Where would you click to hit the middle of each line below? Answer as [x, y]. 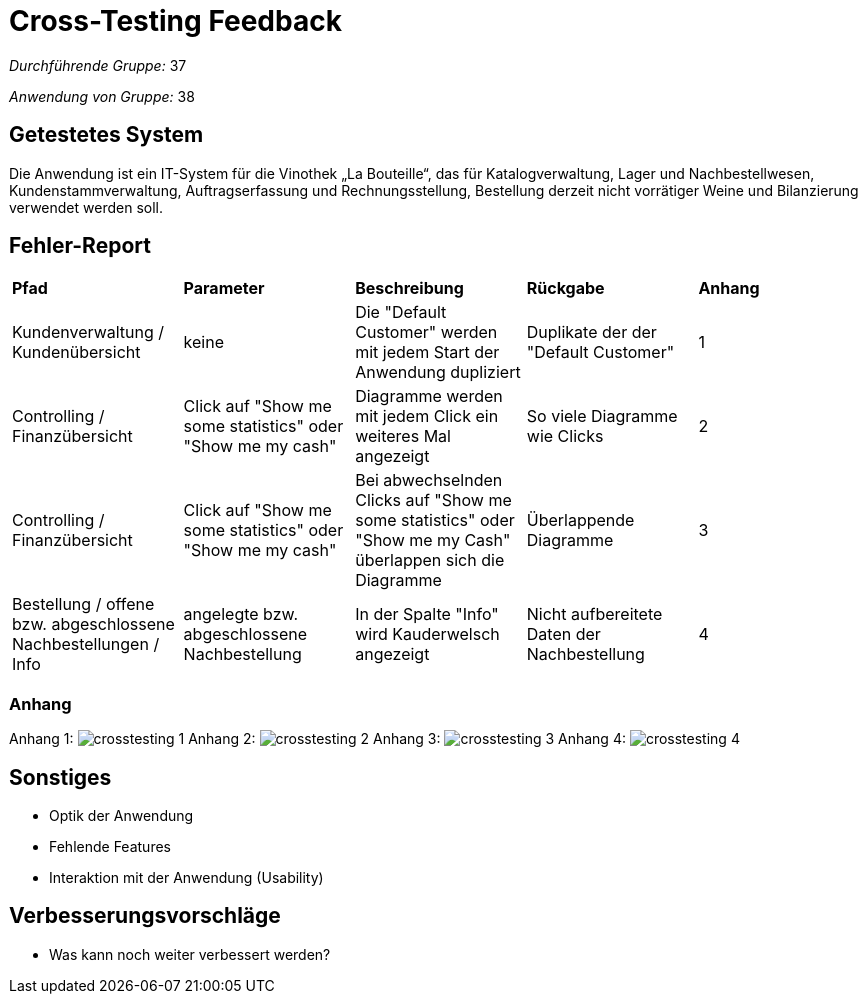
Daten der [563, 634]
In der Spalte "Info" [427, 614]
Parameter [224, 288]
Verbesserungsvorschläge [145, 916]
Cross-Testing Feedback [175, 21]
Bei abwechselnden [429, 480]
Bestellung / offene [83, 604]
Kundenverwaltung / [88, 332]
